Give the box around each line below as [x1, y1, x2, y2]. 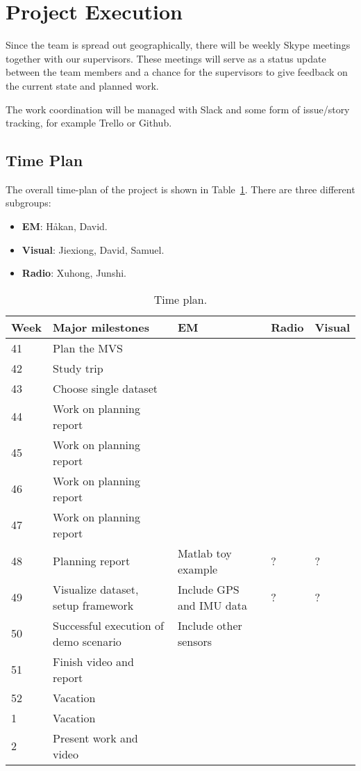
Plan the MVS [53, 339, 123, 356]
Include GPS [177, 581, 240, 597]
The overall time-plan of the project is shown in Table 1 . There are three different [6, 181, 355, 196]
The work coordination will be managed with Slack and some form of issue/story [6, 102, 350, 116]
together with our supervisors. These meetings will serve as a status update [6, 51, 326, 65]
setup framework [53, 596, 134, 613]
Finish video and [53, 653, 134, 669]
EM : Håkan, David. [22, 219, 108, 234]
